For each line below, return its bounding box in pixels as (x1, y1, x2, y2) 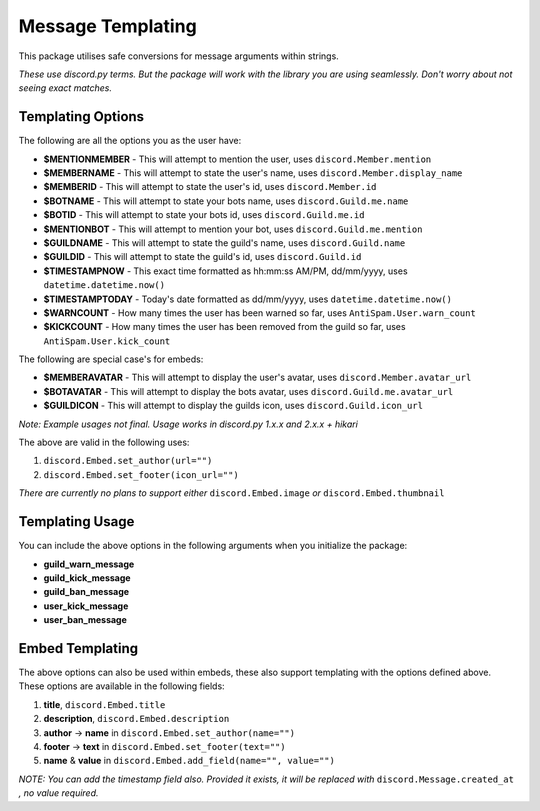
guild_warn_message (43, 558, 135, 570)
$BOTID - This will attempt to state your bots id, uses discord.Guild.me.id (43, 209, 365, 221)
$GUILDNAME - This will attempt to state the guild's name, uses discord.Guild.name (43, 236, 406, 249)
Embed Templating (18, 640, 139, 657)
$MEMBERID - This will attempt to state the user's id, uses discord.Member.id (43, 181, 377, 193)
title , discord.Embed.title (43, 698, 166, 710)
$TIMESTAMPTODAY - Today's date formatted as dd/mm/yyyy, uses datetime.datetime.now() (43, 293, 452, 305)
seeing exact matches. (18, 82, 112, 94)
